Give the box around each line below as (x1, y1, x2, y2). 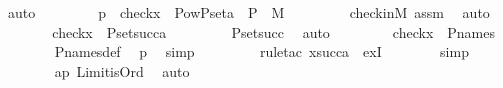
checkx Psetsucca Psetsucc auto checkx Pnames (52, 21, 495, 42)
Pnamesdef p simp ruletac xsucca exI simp (54, 41, 469, 62)
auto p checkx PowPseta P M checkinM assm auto (7, 2, 490, 22)
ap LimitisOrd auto (54, 60, 190, 81)
